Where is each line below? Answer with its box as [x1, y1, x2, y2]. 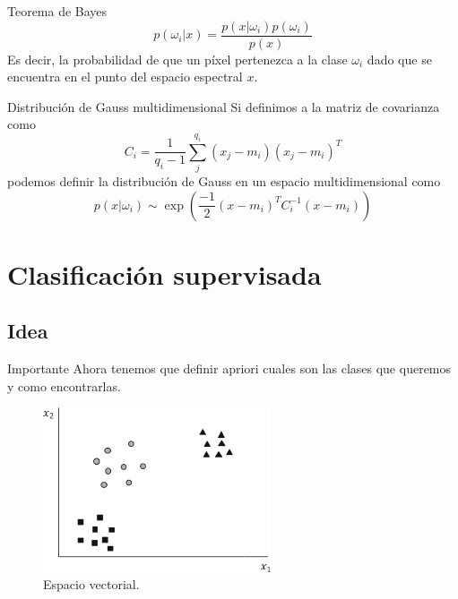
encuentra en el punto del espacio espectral [7, 67, 243, 86]
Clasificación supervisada [7, 255, 322, 292]
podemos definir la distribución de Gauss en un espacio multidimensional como [7, 172, 441, 191]
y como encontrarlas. [7, 376, 121, 395]
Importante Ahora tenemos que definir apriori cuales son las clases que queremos [7, 359, 452, 378]
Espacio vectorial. [43, 575, 140, 594]
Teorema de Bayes [7, 2, 108, 20]
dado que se [367, 49, 432, 68]
